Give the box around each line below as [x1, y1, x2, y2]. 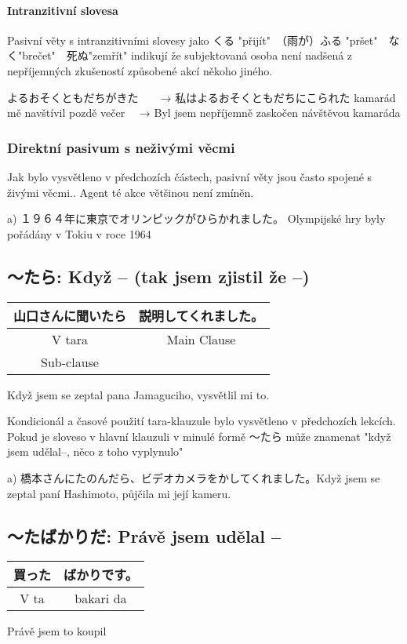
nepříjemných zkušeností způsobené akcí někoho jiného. [7, 62, 273, 78]
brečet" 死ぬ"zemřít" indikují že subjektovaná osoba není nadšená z [22, 47, 353, 64]
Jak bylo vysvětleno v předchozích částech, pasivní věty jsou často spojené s [7, 168, 372, 184]
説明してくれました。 [139, 306, 264, 325]
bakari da [74, 589, 127, 608]
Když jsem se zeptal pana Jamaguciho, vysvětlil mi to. [7, 386, 270, 402]
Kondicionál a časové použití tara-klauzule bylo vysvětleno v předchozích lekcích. [7, 413, 396, 429]
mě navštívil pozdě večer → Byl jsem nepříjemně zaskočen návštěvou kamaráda [7, 104, 401, 121]
